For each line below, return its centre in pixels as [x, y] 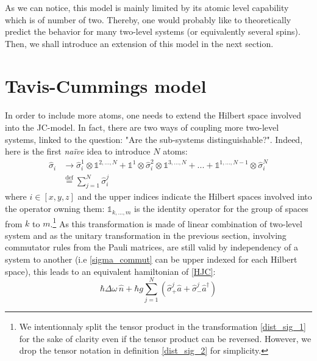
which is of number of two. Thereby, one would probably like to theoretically [148, 19]
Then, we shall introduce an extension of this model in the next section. [139, 43]
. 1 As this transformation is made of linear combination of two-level [176, 222]
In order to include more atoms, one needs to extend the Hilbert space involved [153, 115]
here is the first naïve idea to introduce [78, 151]
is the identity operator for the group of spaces [221, 209]
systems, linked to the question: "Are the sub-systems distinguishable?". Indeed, [154, 139]
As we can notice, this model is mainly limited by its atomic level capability [147, 7]
